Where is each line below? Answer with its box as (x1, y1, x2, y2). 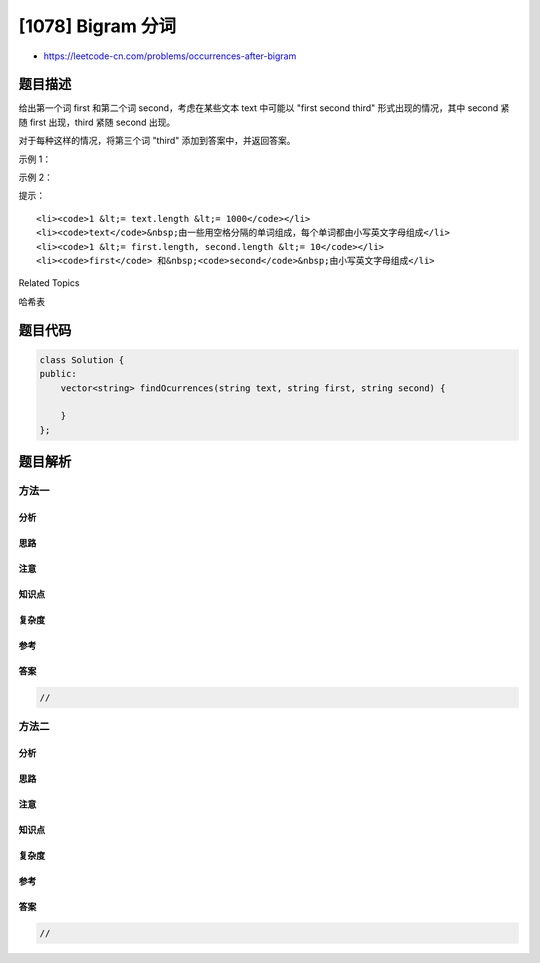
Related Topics (18, 277, 80, 289)
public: (39, 368, 77, 380)
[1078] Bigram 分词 (18, 15, 177, 37)
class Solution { (39, 354, 125, 365)
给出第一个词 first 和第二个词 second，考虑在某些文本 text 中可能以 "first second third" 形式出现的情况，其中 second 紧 (18, 102, 510, 114)
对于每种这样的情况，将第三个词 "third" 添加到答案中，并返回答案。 (18, 135, 296, 147)
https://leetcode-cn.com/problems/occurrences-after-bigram (43, 50, 297, 62)
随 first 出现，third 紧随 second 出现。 (18, 116, 176, 128)
